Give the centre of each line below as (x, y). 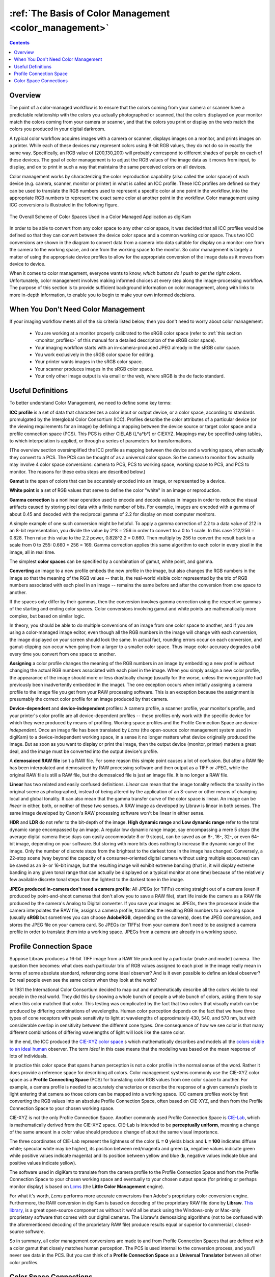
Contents (20, 43)
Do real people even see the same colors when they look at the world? (83, 980)
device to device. (28, 264)
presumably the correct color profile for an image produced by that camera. (89, 699)
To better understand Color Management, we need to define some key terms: (90, 403)
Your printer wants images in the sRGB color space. (89, 362)
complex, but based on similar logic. (47, 616)
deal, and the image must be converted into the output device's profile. (84, 751)
